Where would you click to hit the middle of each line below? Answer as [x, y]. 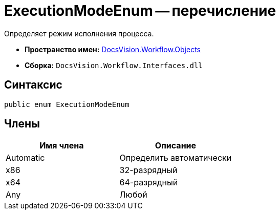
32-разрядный [148, 170]
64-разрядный [149, 183]
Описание [176, 146]
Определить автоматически [176, 158]
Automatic [25, 158]
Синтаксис [33, 85]
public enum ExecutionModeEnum [67, 104]
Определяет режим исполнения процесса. [79, 33]
